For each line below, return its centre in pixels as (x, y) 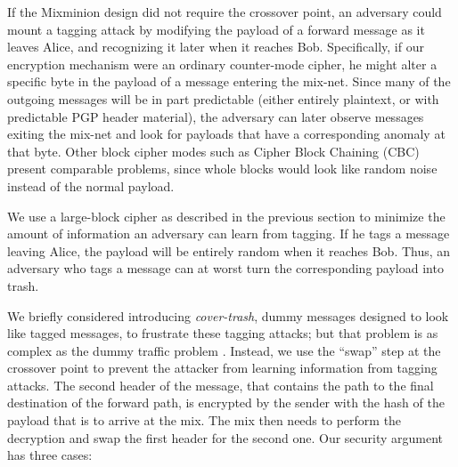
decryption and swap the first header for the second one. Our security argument (225, 437)
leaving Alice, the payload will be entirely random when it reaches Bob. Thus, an (229, 250)
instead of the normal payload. (91, 185)
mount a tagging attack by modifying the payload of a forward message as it (216, 29)
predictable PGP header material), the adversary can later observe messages (216, 116)
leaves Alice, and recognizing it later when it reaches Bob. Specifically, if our (216, 47)
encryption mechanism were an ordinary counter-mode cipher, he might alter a (222, 64)
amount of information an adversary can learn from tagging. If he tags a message (229, 233)
